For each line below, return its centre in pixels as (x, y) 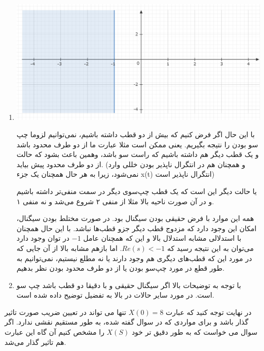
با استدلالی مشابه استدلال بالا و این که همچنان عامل (162, 238)
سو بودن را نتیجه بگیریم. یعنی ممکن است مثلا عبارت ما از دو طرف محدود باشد (137, 144)
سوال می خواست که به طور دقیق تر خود (194, 332)
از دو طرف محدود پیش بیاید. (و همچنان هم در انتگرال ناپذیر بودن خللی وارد (131, 164)
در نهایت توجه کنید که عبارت (209, 312)
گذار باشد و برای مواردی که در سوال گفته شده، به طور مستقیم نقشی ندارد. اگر (127, 322)
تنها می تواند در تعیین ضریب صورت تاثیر (65, 312)
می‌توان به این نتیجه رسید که (210, 248)
